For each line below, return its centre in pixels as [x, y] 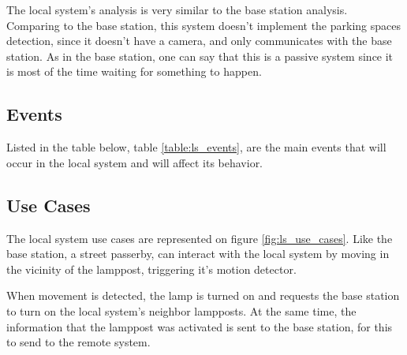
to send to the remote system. [78, 342]
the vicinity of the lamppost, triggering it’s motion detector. [151, 269]
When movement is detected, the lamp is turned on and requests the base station [203, 295]
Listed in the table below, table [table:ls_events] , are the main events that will [196, 147]
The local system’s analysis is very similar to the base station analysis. [177, 9]
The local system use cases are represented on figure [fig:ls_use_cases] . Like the [200, 238]
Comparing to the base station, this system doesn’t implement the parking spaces [203, 25]
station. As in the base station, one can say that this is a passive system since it [200, 56]
